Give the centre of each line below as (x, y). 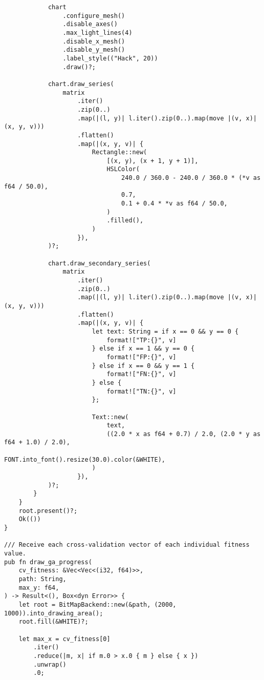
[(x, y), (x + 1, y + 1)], (152, 161)
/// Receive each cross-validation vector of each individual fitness (127, 545)
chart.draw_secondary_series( (99, 263)
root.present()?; (48, 511)
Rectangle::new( (119, 152)
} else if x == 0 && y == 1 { (143, 366)
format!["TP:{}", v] (141, 340)
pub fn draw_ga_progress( (48, 562)
